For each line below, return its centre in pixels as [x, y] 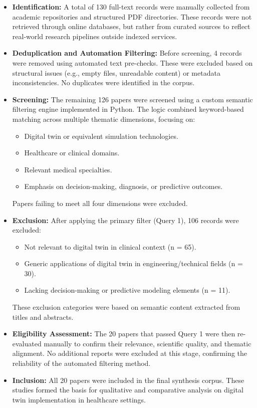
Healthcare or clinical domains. [72, 153]
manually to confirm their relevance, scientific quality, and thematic [148, 343]
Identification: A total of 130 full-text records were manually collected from [131, 7]
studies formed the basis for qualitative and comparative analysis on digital [128, 390]
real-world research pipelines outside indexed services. [95, 36]
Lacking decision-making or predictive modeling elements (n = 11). [127, 290]
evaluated [27, 343]
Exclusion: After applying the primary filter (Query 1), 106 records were [125, 220]
